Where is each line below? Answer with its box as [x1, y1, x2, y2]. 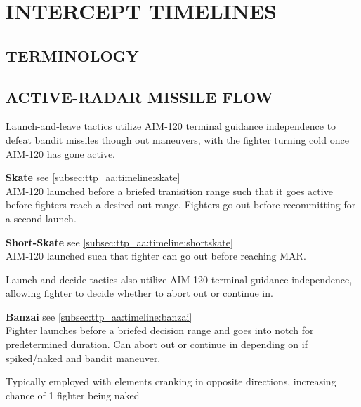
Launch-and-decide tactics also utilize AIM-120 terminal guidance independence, [6, 272, 353, 286]
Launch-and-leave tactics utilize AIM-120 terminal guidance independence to [6, 119, 336, 133]
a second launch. [6, 211, 77, 225]
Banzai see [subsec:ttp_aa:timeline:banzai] [6, 309, 192, 323]
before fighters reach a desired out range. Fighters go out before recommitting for [6, 197, 356, 212]
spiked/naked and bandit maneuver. [6, 350, 161, 365]
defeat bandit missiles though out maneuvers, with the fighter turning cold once [6, 132, 349, 147]
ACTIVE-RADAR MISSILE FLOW [6, 86, 273, 107]
